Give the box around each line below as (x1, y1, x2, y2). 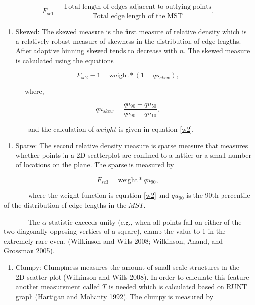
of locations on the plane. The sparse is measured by (15, 159, 174, 170)
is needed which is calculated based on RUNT (108, 281, 247, 292)
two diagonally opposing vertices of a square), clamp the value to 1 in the (4, 226, 226, 236)
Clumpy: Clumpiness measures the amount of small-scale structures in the (15, 262, 239, 272)
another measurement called (15, 281, 100, 292)
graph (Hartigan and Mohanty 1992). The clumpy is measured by (15, 291, 214, 301)
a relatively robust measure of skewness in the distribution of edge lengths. (15, 36, 241, 46)
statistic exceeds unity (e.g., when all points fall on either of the (49, 216, 242, 227)
